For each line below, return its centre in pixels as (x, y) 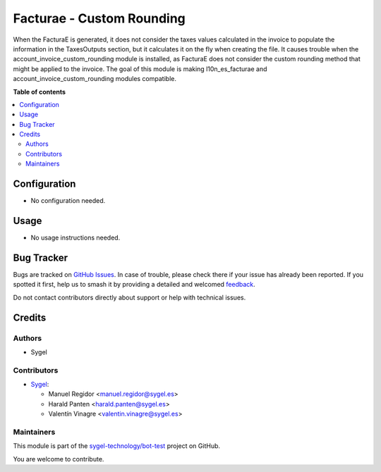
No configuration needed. (68, 201)
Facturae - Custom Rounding (99, 18)
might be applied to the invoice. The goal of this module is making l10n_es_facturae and (140, 69)
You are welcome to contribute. (59, 459)
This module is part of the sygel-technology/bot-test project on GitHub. (117, 446)
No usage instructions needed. (75, 238)
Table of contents (40, 92)
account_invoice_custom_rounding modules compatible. (95, 79)
